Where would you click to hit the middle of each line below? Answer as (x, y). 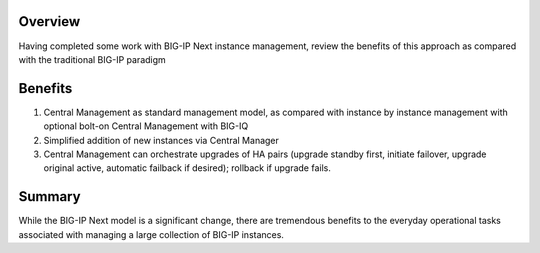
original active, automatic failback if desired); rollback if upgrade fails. (187, 168)
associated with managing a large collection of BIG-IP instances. (151, 234)
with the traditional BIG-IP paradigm (92, 59)
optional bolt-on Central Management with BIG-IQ (146, 126)
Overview (49, 21)
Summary (49, 196)
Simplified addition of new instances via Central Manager (161, 140)
